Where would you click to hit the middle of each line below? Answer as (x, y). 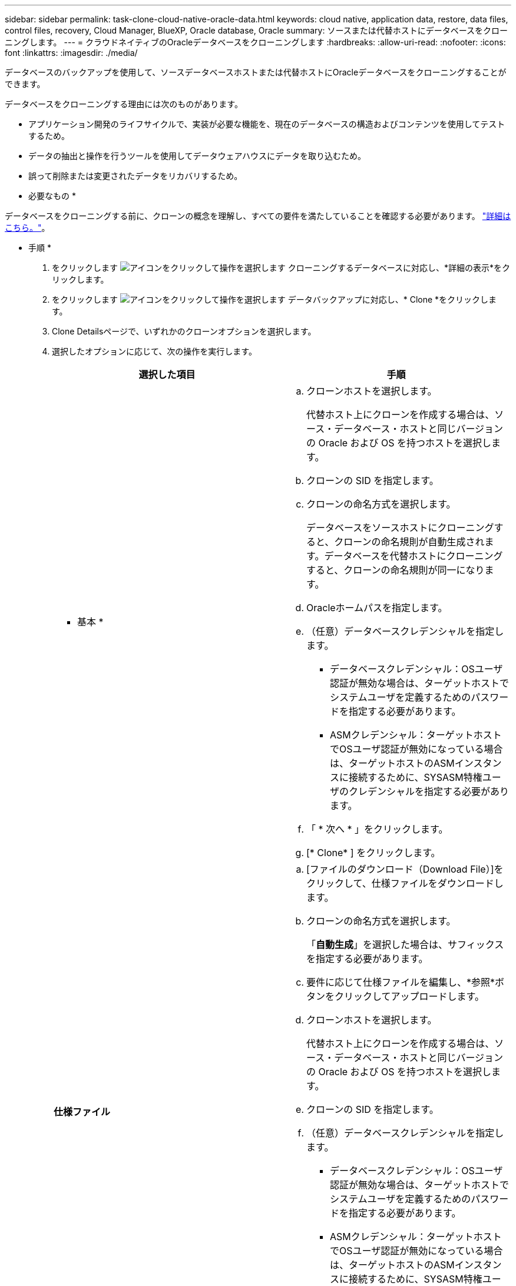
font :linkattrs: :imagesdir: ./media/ (71, 53)
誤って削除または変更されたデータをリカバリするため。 (135, 176)
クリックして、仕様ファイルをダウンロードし (405, 883)
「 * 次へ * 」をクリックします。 (377, 829)
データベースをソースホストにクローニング (400, 528)
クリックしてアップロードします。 (409, 996)
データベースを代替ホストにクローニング (414, 556)
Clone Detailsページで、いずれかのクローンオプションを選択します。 (184, 331)
